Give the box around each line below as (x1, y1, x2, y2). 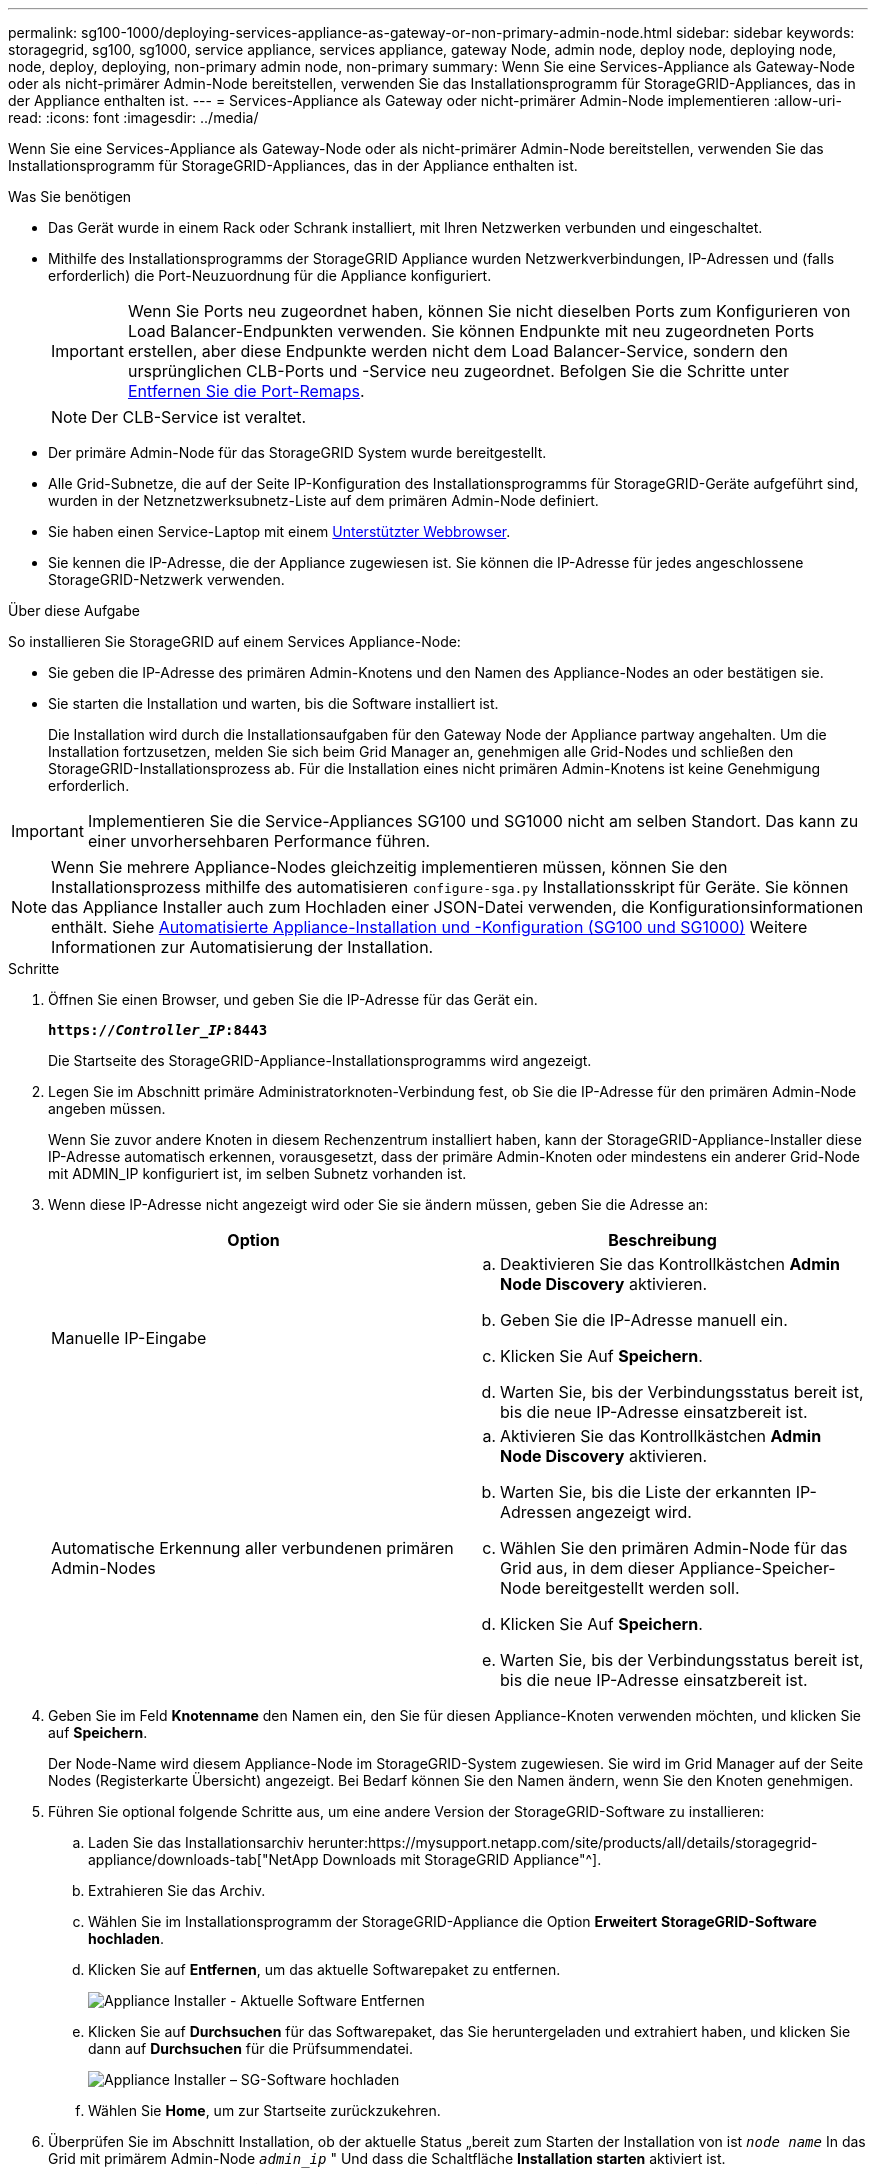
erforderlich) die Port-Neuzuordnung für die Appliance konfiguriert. (48, 267, 492, 284)
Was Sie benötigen (8, 188, 132, 205)
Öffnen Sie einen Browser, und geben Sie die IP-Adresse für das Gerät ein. (48, 991, 538, 1008)
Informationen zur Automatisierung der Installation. (51, 937, 434, 957)
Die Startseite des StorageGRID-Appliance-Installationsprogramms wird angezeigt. (48, 1052, 592, 1069)
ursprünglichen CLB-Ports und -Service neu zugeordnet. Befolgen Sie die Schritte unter (127, 361, 790, 381)
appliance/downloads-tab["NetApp (88, 1851, 319, 1868)
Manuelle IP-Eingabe (51, 1328, 207, 1348)
